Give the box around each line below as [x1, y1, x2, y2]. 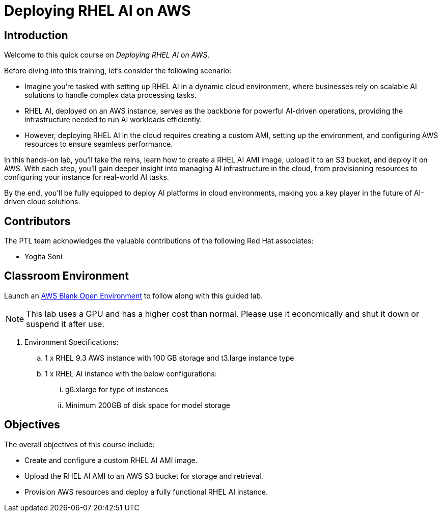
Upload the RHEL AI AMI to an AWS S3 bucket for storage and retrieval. [24, 471, 263, 480]
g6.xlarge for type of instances [65, 385, 169, 394]
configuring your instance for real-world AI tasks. [4, 173, 169, 182]
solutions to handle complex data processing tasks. [24, 91, 197, 100]
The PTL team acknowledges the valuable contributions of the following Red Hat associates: [4, 236, 314, 246]
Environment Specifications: [24, 337, 119, 346]
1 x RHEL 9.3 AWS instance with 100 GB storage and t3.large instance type [45, 353, 294, 362]
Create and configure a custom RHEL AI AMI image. [24, 455, 198, 465]
